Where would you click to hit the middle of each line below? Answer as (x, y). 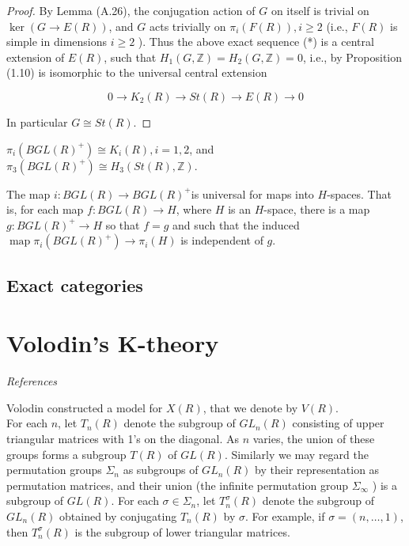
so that (123, 224)
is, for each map (45, 209)
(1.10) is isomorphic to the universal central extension (137, 72)
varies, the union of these (314, 439)
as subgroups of (161, 470)
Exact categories (75, 284)
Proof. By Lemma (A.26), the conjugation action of (131, 10)
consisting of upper (338, 423)
